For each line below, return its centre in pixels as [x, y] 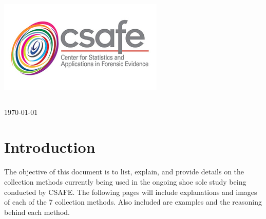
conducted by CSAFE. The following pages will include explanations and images [131, 192]
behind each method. [37, 212]
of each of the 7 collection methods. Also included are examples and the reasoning [133, 202]
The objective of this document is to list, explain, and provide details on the [124, 172]
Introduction [50, 147]
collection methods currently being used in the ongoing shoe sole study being [125, 181]
